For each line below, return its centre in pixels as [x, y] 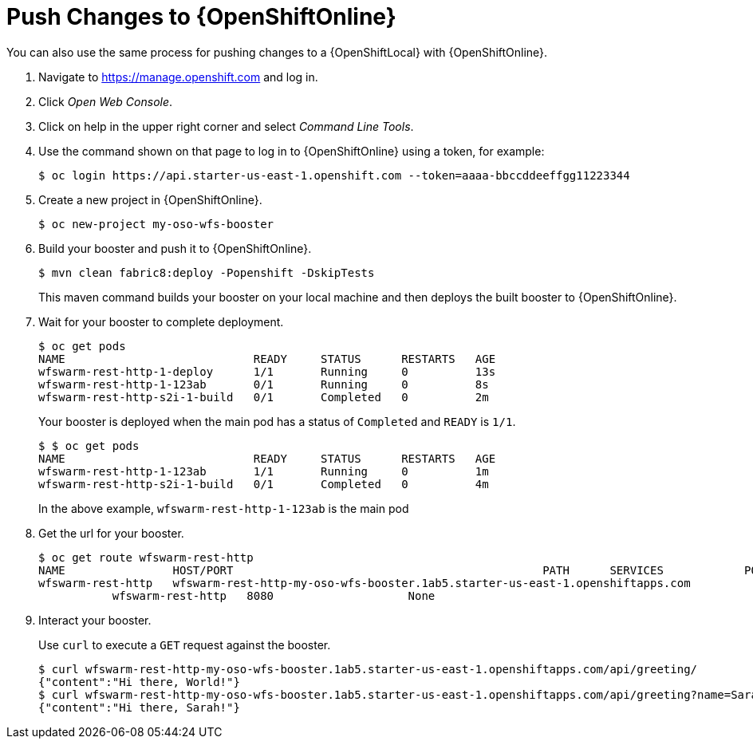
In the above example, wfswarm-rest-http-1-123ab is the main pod [224, 508]
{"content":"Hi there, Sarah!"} [139, 707]
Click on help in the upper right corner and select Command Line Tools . [226, 126]
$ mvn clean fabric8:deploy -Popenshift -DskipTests [207, 272]
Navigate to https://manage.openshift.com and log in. [178, 77]
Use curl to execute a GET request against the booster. [185, 644]
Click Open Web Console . [106, 101]
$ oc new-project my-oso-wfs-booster [156, 224]
